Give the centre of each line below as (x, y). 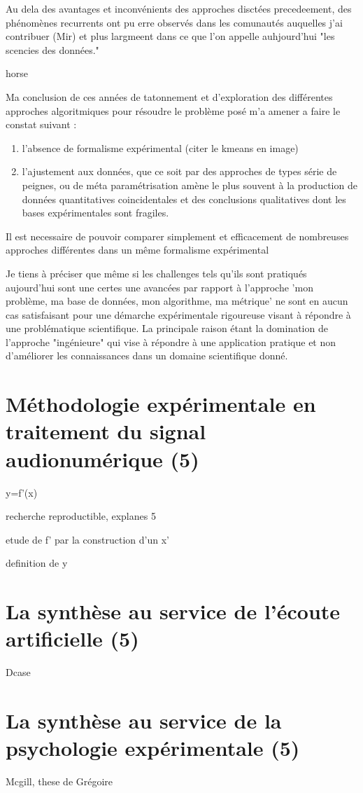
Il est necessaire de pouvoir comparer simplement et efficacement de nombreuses (177, 236)
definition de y (37, 563)
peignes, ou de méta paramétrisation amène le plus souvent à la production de (190, 185)
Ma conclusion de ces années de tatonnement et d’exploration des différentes (169, 96)
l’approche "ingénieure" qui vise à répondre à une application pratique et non (171, 342)
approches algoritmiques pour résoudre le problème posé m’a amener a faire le (173, 110)
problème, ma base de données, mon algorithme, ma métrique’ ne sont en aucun (177, 301)
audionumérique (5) (102, 458)
